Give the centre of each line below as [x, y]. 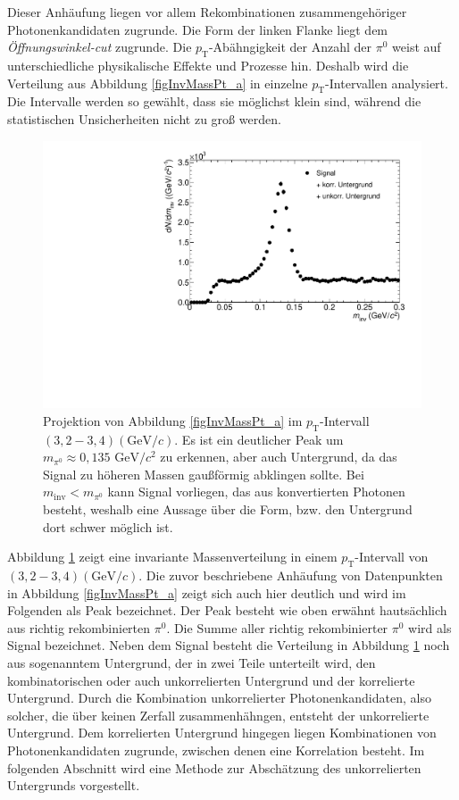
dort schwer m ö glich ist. [108, 526]
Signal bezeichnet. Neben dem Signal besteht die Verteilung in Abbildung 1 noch [229, 645]
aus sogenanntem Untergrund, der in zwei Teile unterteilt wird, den [192, 662]
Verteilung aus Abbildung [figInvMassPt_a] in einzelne [158, 83]
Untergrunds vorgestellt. [74, 785]
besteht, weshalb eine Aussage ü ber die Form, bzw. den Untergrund [228, 508]
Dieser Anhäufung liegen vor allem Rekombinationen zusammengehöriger [207, 12]
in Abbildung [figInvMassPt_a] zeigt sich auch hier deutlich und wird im [207, 592]
